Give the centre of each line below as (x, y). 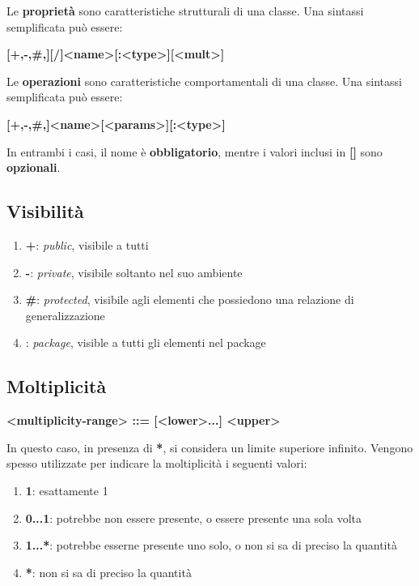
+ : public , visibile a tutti (87, 244)
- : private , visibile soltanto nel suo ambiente (134, 272)
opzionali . (34, 167)
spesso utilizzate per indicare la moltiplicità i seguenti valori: (157, 463)
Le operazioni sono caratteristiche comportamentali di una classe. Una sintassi (204, 81)
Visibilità (45, 211)
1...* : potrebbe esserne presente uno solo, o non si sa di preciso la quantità (211, 545)
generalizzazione (65, 315)
